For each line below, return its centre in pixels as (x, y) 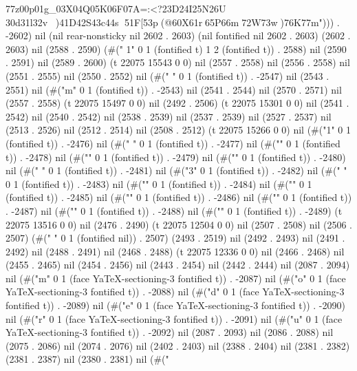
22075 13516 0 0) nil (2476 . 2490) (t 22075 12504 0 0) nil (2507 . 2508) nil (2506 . (179, 224)
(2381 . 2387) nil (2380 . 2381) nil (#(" (87, 359)
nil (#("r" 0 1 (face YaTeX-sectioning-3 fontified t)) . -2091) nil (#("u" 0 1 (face (174, 318)
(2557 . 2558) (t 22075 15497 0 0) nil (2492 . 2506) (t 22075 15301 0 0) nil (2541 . (177, 103)
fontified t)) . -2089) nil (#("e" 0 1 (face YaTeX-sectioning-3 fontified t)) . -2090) (175, 305)
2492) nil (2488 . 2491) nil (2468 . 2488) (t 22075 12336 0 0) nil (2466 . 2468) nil (175, 251)
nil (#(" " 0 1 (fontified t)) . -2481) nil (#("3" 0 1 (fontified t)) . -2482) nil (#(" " (176, 170)
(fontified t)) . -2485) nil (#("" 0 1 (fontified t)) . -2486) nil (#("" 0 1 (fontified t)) (179, 197)
